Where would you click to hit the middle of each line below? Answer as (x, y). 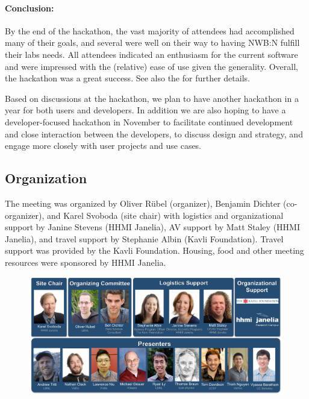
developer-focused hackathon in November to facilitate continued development (149, 121)
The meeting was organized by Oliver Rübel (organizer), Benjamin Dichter (143, 203)
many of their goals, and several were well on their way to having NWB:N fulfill (152, 42)
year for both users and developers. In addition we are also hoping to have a (145, 110)
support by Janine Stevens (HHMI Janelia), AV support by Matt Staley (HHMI (152, 227)
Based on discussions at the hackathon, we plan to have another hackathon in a (152, 98)
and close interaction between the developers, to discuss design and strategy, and (154, 134)
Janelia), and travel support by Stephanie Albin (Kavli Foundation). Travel (144, 238)
